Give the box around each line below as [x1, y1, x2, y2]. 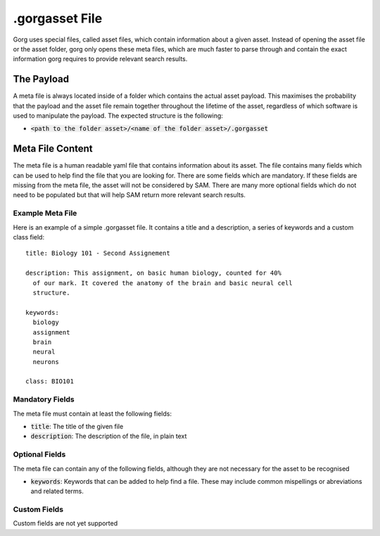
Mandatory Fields [13, 394, 75, 404]
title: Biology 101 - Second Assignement [25, 249, 170, 257]
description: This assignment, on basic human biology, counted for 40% [25, 269, 281, 278]
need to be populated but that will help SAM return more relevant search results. [13, 191, 246, 199]
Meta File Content [13, 143, 93, 155]
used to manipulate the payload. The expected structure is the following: [13, 111, 223, 120]
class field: [13, 233, 45, 242]
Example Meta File [13, 208, 77, 218]
